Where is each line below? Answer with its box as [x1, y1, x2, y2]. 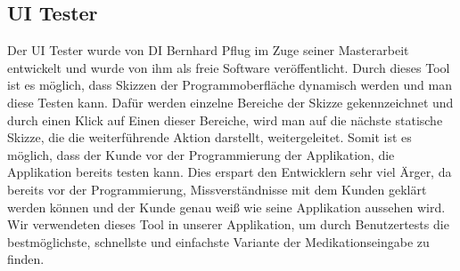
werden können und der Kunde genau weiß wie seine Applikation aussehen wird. [7, 197, 446, 216]
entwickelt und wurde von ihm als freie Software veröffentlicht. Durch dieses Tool [7, 58, 450, 76]
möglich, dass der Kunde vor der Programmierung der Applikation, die [7, 145, 395, 163]
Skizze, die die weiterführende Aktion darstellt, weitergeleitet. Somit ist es [7, 128, 412, 147]
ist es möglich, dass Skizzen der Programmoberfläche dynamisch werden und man [7, 76, 452, 94]
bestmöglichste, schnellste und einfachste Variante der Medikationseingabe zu [7, 232, 430, 251]
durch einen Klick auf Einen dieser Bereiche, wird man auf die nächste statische [7, 110, 443, 129]
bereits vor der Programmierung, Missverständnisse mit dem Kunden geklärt [7, 179, 427, 198]
